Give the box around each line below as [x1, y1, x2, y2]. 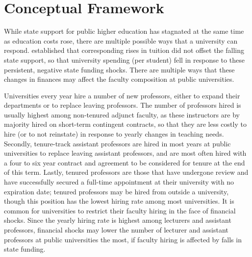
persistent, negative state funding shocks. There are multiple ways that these [4, 64, 235, 74]
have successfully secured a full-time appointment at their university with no [4, 177, 234, 187]
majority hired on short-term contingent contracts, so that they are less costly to [4, 119, 247, 129]
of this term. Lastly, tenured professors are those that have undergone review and [4, 167, 249, 177]
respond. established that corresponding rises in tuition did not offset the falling [4, 45, 244, 55]
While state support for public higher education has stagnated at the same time [4, 26, 244, 36]
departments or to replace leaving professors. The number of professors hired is [4, 100, 241, 110]
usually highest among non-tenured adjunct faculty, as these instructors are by [4, 109, 240, 119]
